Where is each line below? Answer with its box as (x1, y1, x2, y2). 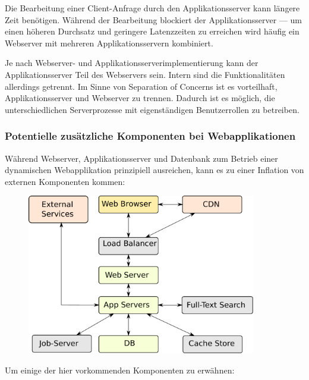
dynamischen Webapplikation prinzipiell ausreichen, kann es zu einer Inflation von (5, 164, 304, 176)
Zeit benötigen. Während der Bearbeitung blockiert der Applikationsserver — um (5, 13, 302, 26)
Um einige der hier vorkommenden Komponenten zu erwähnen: (5, 363, 235, 376)
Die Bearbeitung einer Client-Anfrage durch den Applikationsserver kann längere (5, 2, 300, 14)
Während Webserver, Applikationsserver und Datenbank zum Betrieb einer (5, 152, 278, 164)
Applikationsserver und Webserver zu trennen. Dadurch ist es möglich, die (5, 92, 275, 104)
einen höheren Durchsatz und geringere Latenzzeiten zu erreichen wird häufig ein (5, 25, 299, 37)
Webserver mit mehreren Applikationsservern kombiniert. (5, 36, 213, 49)
